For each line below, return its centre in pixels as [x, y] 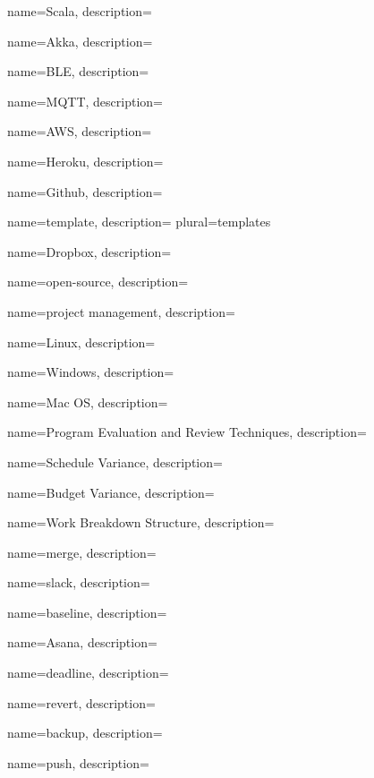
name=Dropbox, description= [89, 251]
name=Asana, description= [82, 642]
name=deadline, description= [88, 673]
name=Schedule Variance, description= [115, 462]
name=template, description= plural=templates [139, 222]
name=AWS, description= [80, 131]
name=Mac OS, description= [88, 402]
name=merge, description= [82, 552]
